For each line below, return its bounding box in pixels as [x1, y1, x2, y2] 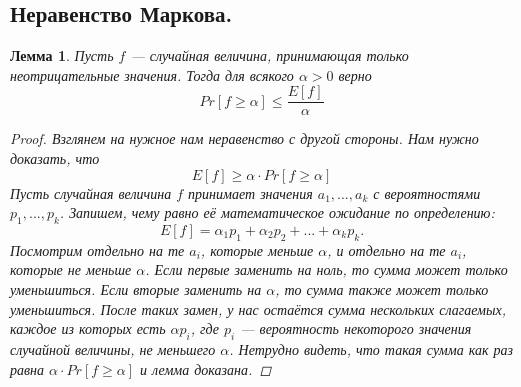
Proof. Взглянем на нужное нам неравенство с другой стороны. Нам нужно [10, 128, 479, 149]
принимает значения [188, 182, 313, 203]
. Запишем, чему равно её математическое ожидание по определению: [59, 202, 495, 223]
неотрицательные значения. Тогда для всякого [10, 64, 294, 85]
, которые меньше [200, 239, 314, 260]
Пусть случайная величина [10, 182, 172, 203]
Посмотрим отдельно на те [10, 239, 185, 260]
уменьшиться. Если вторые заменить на [10, 279, 262, 300]
